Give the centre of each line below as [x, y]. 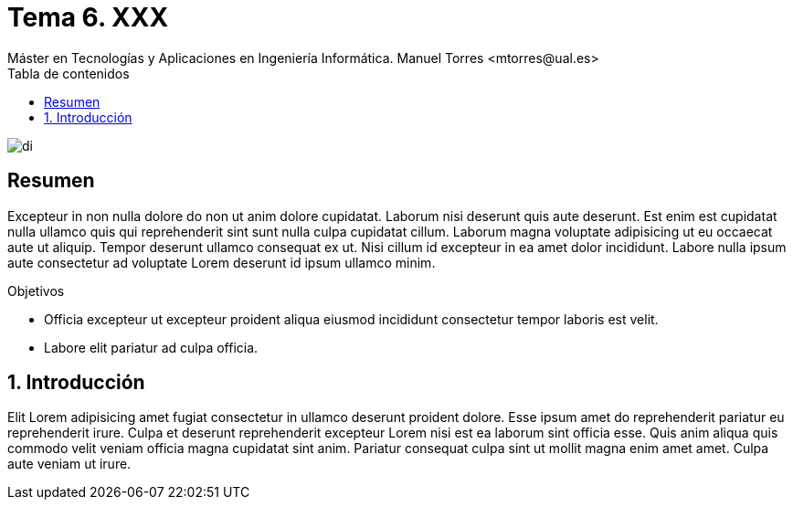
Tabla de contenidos [69, 73]
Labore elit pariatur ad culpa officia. [151, 347]
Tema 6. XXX [88, 17]
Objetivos [36, 290]
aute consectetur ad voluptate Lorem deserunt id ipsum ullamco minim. [222, 262]
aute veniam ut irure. [69, 464]
